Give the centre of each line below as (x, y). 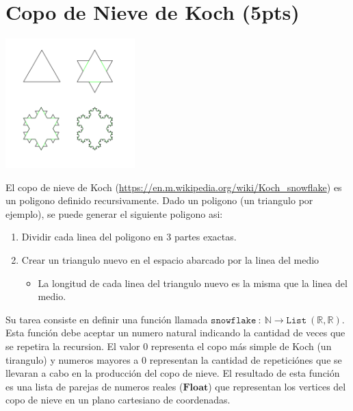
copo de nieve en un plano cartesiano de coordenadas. (118, 400)
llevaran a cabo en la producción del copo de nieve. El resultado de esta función (173, 373)
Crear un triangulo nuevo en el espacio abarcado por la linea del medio (170, 260)
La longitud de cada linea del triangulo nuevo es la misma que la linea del (193, 283)
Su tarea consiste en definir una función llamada (107, 319)
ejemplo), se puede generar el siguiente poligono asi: (114, 213)
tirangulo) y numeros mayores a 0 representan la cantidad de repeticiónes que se (174, 359)
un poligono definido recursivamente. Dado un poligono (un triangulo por (159, 200)
